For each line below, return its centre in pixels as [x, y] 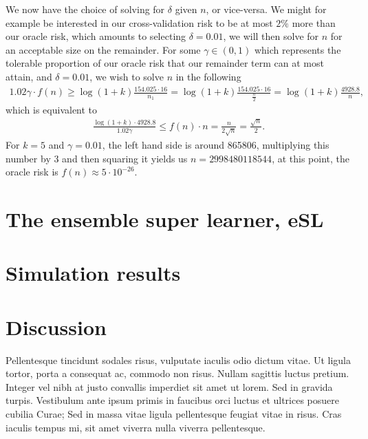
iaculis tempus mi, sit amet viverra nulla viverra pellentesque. [136, 427]
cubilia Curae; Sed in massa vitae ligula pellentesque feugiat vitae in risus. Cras [174, 413]
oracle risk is [32, 172]
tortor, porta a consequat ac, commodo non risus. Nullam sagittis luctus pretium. [177, 373]
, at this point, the [311, 158]
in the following [208, 76]
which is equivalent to [52, 109]
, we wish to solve [127, 76]
